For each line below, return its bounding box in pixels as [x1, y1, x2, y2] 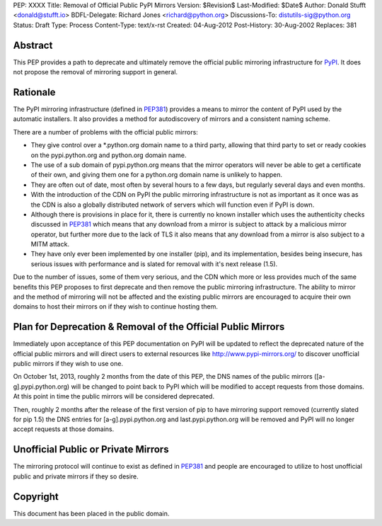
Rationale [13, 86, 56, 98]
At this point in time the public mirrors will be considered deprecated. [13, 392, 215, 401]
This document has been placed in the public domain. [13, 509, 170, 518]
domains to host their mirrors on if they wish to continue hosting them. [13, 302, 219, 311]
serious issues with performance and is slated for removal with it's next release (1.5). [30, 259, 278, 268]
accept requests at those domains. [13, 425, 115, 433]
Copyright [13, 491, 59, 503]
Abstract [13, 39, 53, 51]
